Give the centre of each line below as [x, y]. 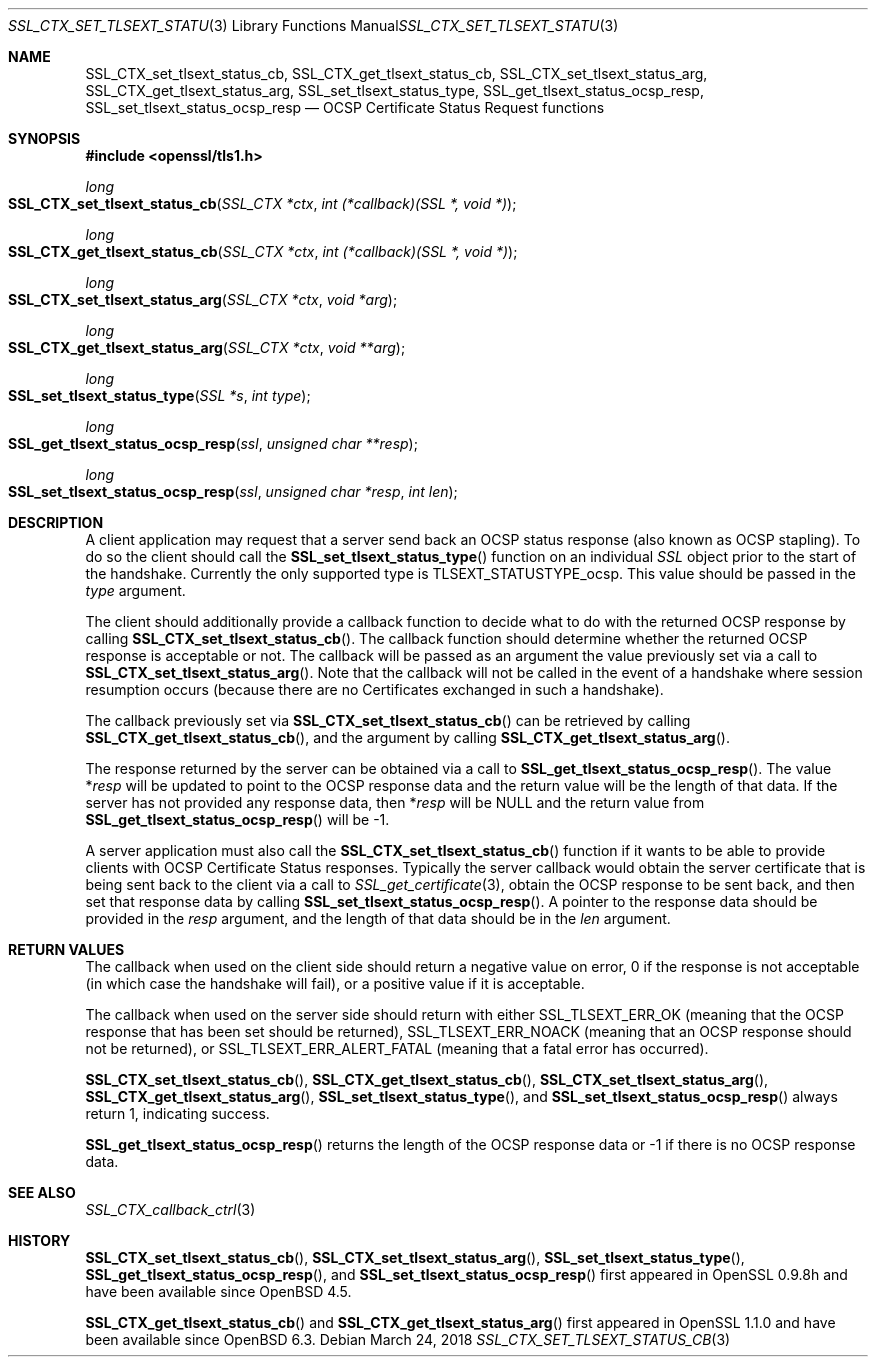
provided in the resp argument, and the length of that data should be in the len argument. [378, 918]
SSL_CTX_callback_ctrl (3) [170, 1209]
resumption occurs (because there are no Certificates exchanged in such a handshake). [374, 689]
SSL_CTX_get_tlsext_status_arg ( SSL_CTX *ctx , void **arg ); [207, 347]
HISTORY [39, 1240]
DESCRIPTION [56, 522]
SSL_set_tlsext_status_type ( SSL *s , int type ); [159, 395]
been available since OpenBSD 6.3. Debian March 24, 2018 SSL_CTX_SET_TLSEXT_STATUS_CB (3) [408, 1339]
